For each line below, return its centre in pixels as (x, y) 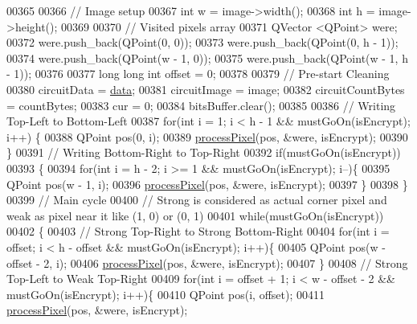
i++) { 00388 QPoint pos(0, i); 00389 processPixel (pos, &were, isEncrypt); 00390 (207, 136)
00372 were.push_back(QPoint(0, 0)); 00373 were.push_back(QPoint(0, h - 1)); (202, 42)
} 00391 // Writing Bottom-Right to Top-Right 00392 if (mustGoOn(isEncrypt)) (204, 152)
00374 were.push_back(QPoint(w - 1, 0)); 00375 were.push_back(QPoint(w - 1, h (207, 57)
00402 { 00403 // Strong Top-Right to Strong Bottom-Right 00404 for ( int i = (198, 231)
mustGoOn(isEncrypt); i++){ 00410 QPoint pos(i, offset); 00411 (166, 294)
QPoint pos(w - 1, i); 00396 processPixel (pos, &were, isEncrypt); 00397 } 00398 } (207, 184)
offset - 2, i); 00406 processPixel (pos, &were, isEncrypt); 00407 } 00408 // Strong (207, 262)
